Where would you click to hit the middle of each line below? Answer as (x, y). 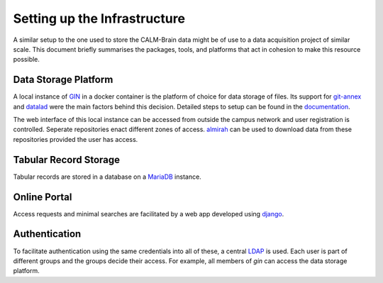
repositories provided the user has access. (76, 139)
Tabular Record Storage (67, 160)
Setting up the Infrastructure (99, 18)
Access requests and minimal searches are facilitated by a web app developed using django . (149, 213)
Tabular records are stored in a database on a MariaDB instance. (107, 177)
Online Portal (43, 197)
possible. (27, 60)
